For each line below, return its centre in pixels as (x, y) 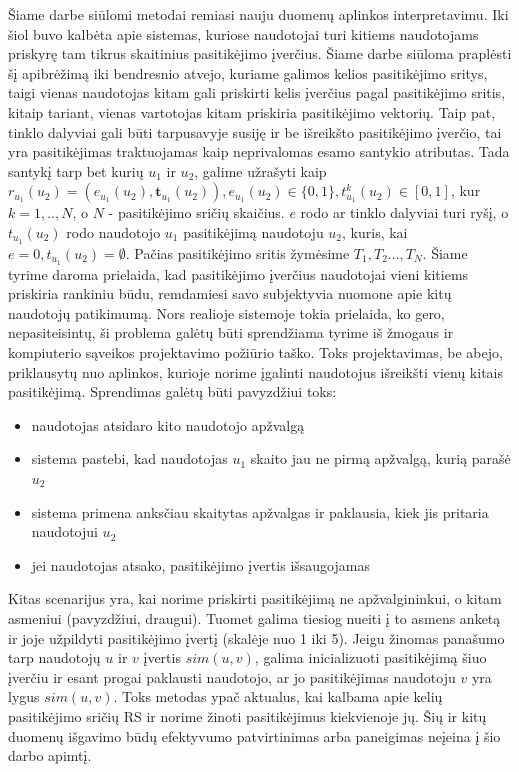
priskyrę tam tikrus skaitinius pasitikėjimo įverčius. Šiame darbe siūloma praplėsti (260, 53)
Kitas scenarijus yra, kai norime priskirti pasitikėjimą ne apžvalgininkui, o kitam (255, 598)
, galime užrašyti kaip (260, 170)
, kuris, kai (375, 231)
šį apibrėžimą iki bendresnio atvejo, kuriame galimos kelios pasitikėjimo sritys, (248, 72)
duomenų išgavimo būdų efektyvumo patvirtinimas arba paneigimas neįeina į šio (254, 735)
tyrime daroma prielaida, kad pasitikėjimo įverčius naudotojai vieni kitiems (238, 273)
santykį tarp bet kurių (76, 170)
